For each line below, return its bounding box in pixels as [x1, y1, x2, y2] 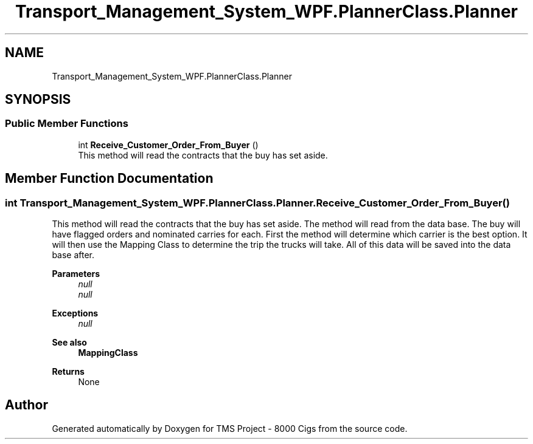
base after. [52, 250, 95, 261]
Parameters [52, 268, 100, 279]
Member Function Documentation [5, 171, 214, 186]
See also [52, 337, 87, 348]
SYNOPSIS [5, 92, 71, 108]
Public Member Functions [5, 117, 128, 130]
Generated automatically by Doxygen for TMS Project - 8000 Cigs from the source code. [52, 423, 408, 434]
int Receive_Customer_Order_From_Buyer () [78, 139, 259, 150]
